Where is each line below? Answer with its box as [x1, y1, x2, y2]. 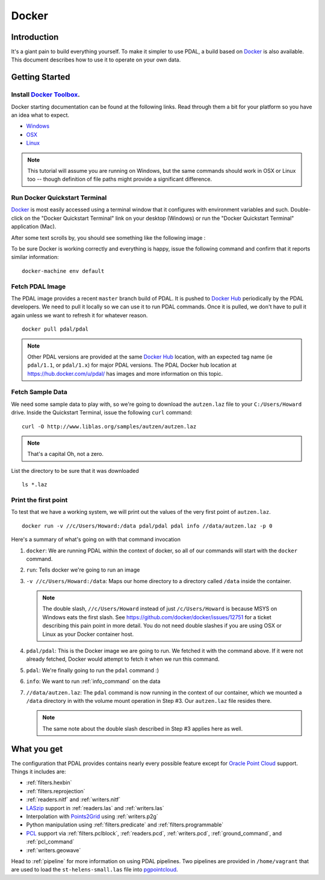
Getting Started [11, 72, 70, 83]
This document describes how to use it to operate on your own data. [11, 56, 181, 63]
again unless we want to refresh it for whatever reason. [11, 311, 148, 319]
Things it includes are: [11, 768, 66, 775]
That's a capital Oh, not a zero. [27, 451, 104, 458]
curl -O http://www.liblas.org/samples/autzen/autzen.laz [22, 423, 197, 430]
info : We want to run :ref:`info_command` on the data [26, 678, 161, 685]
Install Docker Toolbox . [11, 90, 81, 99]
